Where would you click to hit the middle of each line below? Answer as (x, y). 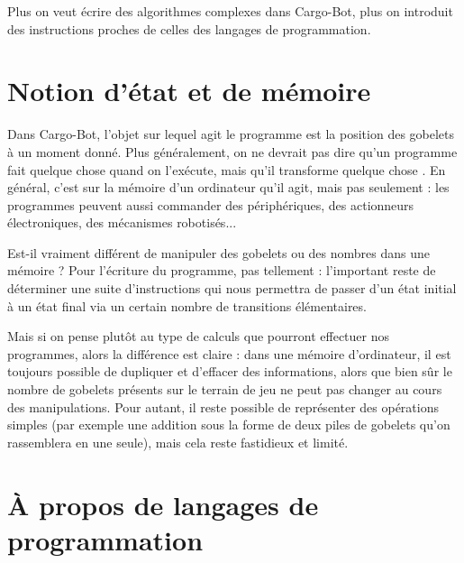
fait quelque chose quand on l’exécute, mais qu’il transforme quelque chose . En (227, 169)
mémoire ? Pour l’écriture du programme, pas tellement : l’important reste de (222, 270)
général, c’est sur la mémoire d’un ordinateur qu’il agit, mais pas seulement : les (228, 187)
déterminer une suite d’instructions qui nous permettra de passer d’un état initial (232, 288)
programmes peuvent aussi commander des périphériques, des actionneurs (211, 204)
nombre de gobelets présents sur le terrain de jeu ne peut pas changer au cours (225, 389)
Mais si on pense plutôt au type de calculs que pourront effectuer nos (198, 336)
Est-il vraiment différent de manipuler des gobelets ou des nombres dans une (219, 252)
